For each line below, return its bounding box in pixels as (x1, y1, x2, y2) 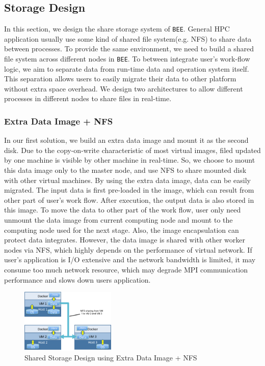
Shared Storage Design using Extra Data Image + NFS (24, 352, 197, 363)
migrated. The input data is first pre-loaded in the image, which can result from (4, 185, 254, 195)
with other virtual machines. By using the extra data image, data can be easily (4, 174, 251, 185)
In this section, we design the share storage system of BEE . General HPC (4, 23, 230, 34)
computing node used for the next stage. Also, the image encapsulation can (4, 224, 239, 235)
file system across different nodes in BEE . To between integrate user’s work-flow (4, 53, 250, 64)
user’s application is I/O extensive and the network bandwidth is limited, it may (4, 254, 256, 265)
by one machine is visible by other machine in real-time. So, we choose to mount (4, 155, 255, 165)
